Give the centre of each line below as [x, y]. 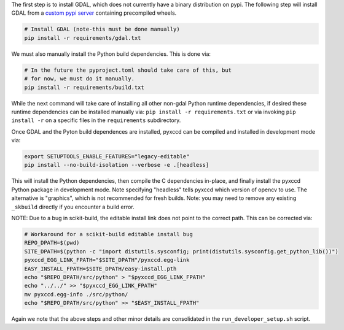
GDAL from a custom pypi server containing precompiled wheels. [94, 13]
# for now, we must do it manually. [80, 79]
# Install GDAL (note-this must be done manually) [102, 29]
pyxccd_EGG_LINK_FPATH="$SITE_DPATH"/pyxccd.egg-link [107, 260]
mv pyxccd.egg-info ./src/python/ [76, 294]
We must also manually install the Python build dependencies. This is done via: [111, 54]
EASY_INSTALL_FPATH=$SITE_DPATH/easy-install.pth [100, 269]
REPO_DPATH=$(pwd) [52, 243]
